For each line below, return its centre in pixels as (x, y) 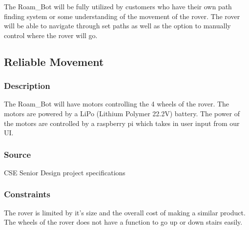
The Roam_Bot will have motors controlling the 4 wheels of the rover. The (117, 104)
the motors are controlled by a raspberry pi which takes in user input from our (122, 123)
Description (27, 86)
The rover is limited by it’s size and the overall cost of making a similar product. (125, 212)
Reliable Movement (54, 61)
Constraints (27, 194)
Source (18, 154)
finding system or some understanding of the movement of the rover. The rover (122, 16)
